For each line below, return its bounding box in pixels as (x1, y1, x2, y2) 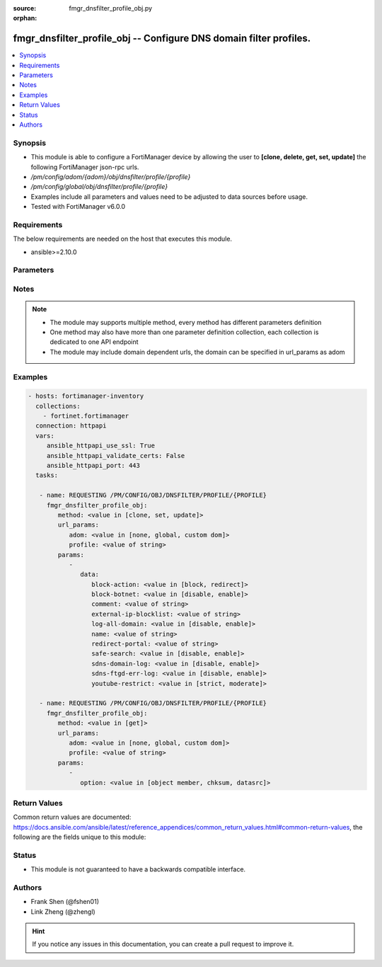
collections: (35, 402, 81, 410)
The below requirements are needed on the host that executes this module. (13, 234, 233, 244)
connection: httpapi (35, 422, 107, 430)
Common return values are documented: (13, 813, 132, 821)
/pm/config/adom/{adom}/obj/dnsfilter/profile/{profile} (30, 172, 191, 181)
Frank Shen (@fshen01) (30, 898, 99, 906)
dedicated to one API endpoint (50, 338, 139, 346)
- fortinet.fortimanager (42, 412, 129, 420)
